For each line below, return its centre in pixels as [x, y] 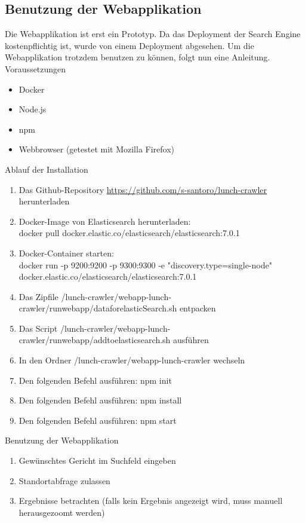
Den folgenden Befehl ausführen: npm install [100, 400]
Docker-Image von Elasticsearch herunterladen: [105, 221]
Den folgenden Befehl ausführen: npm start [98, 420]
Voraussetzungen [36, 68]
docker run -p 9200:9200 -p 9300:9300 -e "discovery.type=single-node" [145, 264]
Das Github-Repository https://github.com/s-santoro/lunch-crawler [143, 189]
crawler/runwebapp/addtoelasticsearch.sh [95, 340]
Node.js [33, 109]
